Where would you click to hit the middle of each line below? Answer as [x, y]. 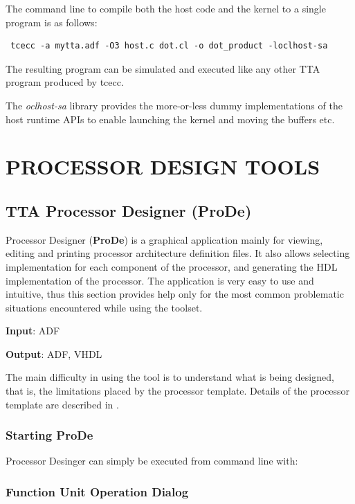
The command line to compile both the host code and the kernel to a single [166, 8]
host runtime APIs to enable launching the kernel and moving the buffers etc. [170, 119]
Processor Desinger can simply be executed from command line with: [152, 461]
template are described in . [62, 404]
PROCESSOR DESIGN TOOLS [163, 166]
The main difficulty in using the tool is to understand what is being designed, [170, 377]
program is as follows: [52, 22]
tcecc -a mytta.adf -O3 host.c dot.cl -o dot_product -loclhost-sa [169, 46]
